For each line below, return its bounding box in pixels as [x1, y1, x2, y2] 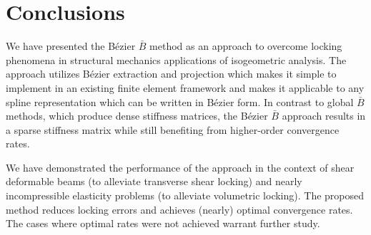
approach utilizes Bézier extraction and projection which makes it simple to [6, 66, 337, 81]
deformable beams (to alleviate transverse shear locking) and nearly [6, 174, 302, 189]
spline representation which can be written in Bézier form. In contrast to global [6, 94, 354, 109]
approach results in [282, 108, 366, 123]
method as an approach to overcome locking [149, 38, 342, 53]
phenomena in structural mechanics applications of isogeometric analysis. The [6, 52, 347, 67]
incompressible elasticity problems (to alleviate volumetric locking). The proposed [6, 188, 365, 203]
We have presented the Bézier [6, 38, 136, 53]
